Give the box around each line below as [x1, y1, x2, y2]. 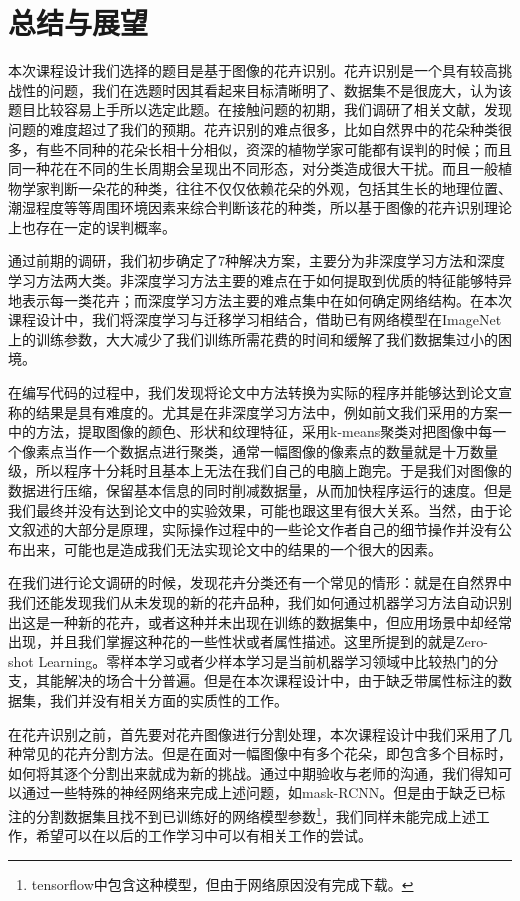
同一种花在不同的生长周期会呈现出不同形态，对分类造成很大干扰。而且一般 [8, 158, 498, 179]
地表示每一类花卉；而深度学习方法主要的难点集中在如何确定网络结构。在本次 [8, 289, 512, 310]
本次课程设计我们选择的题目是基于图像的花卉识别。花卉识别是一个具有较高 [8, 60, 498, 81]
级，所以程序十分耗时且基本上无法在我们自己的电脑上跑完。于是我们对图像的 [8, 460, 512, 481]
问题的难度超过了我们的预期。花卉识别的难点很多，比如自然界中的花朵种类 [8, 118, 498, 139]
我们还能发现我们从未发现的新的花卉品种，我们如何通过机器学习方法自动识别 [8, 591, 512, 612]
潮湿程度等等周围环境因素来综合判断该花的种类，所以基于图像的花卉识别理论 [8, 197, 512, 218]
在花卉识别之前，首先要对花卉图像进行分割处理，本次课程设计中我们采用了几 [8, 723, 512, 744]
